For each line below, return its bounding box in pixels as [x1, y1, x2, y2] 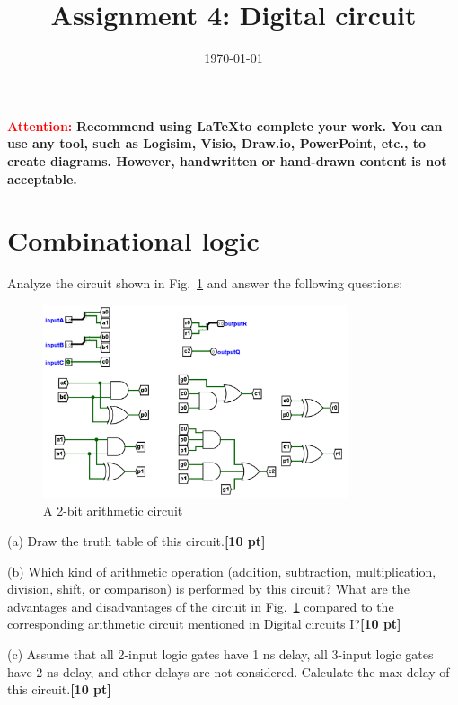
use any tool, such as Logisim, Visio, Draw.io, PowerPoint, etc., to [7, 134, 427, 153]
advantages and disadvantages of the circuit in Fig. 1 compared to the [7, 596, 394, 615]
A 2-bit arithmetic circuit [43, 501, 183, 520]
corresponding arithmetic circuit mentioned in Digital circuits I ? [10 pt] [7, 614, 401, 633]
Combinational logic [7, 222, 260, 259]
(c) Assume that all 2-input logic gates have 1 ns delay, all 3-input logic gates [7, 644, 434, 663]
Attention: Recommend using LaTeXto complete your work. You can [7, 116, 443, 135]
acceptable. [7, 169, 77, 188]
